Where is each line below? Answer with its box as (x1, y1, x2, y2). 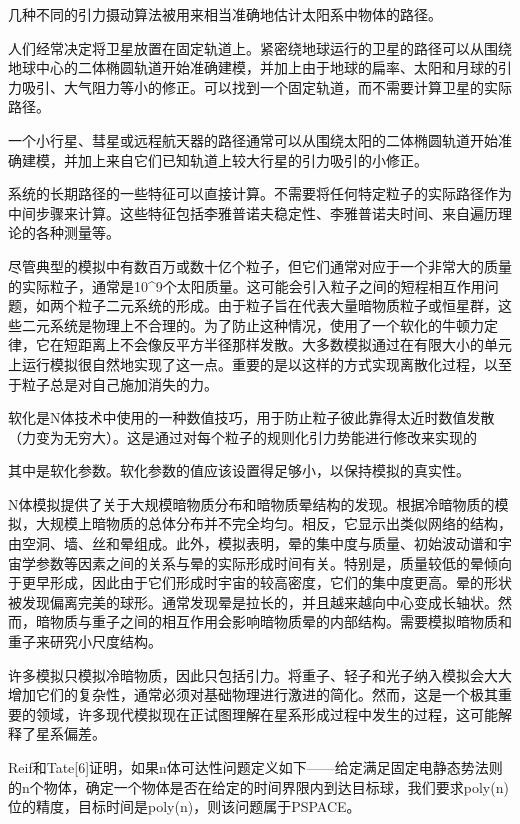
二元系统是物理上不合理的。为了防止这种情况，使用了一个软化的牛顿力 (21, 314, 484, 335)
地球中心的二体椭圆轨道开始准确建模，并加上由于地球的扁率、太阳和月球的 (8, 57, 498, 78)
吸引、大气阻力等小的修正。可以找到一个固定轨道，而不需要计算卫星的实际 (21, 76, 512, 97)
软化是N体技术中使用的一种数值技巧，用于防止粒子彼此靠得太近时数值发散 (8, 407, 495, 428)
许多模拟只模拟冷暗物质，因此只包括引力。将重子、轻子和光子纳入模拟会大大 (8, 664, 512, 685)
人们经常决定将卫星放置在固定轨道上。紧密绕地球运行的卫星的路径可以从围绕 (8, 37, 512, 58)
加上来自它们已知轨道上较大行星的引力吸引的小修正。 (77, 149, 428, 170)
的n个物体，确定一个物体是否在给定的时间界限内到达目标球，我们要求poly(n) (8, 776, 509, 797)
